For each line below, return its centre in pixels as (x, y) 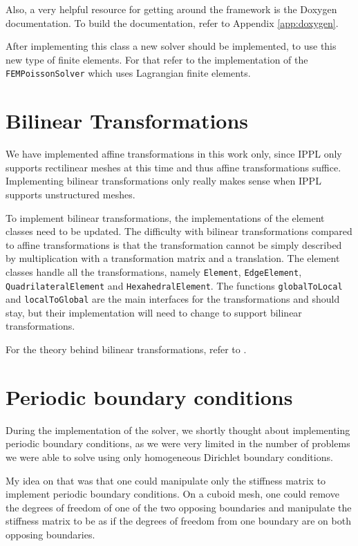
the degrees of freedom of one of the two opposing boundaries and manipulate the (179, 507)
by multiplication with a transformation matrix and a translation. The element (173, 258)
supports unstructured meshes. (70, 194)
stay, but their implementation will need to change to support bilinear (154, 312)
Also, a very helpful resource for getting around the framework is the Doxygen (171, 9)
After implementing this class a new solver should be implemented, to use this (171, 46)
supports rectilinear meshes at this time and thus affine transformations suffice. (173, 167)
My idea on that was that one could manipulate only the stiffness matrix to (166, 480)
